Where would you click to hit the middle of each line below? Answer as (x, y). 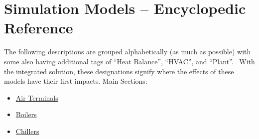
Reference (39, 28)
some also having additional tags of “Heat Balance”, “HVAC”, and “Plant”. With (129, 61)
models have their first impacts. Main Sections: (76, 81)
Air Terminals (37, 97)
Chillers (27, 131)
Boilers (26, 114)
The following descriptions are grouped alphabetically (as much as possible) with (128, 52)
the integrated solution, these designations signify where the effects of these (119, 71)
